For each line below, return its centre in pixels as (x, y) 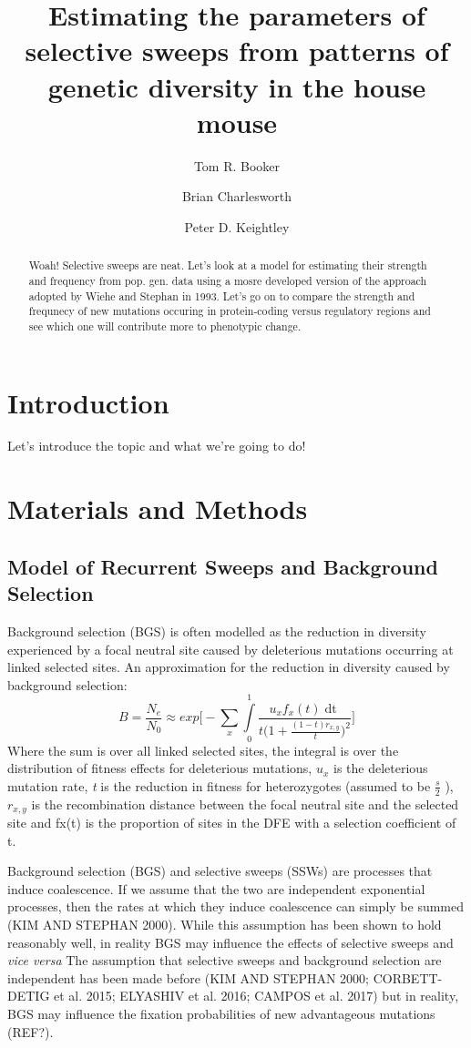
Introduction (88, 402)
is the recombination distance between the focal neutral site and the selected (245, 804)
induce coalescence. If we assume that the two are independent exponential (216, 888)
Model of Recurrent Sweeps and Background (223, 566)
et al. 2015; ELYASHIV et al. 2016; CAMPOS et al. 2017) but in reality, (256, 996)
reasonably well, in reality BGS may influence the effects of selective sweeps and (230, 942)
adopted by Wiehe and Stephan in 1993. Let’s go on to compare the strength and (222, 295)
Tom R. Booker (237, 165)
